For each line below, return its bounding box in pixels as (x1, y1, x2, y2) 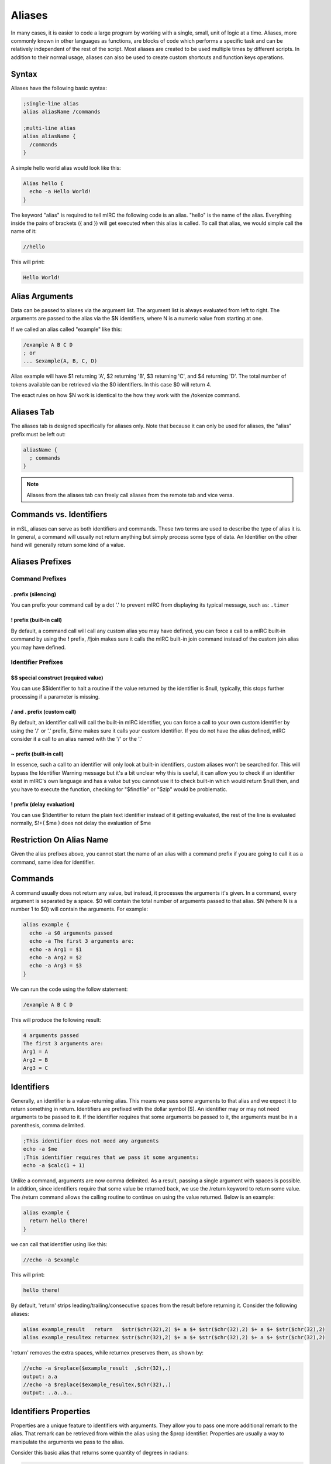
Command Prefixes (11, 574, 67, 583)
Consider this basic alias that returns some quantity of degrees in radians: (11, 1449, 189, 1456)
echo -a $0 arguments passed (29, 929, 113, 936)
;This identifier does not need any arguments (23, 1137, 159, 1144)
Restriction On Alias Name (11, 835, 109, 845)
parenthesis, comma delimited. (11, 1121, 85, 1128)
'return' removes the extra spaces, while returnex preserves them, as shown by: (11, 1349, 204, 1356)
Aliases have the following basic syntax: (11, 84, 108, 91)
